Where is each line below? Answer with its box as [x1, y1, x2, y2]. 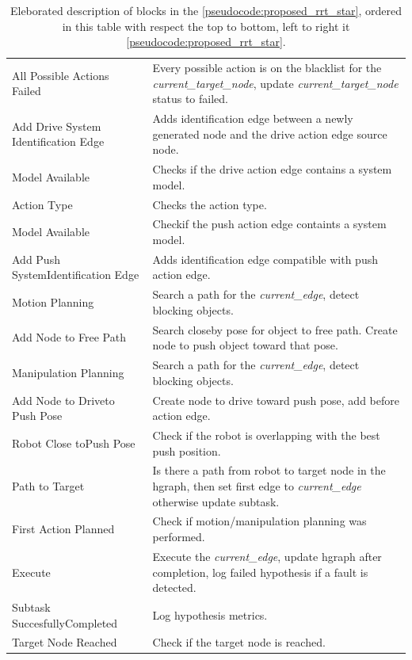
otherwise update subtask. [152, 493, 280, 509]
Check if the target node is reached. [152, 634, 326, 650]
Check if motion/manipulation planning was [152, 513, 367, 529]
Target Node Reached [12, 634, 117, 650]
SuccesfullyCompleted [12, 614, 118, 631]
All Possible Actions [12, 67, 109, 83]
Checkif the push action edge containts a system [152, 216, 387, 232]
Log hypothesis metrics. [152, 606, 268, 623]
